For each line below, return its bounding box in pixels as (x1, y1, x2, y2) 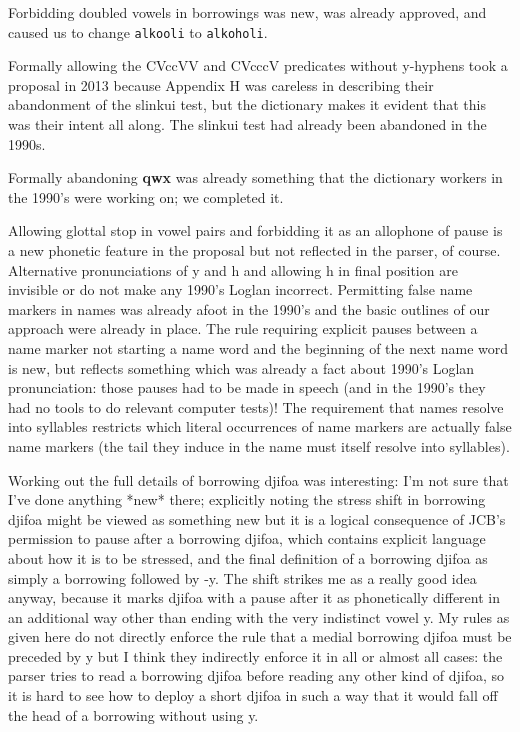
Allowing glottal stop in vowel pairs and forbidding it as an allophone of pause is (8, 220, 503, 241)
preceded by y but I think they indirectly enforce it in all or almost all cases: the (8, 645, 503, 666)
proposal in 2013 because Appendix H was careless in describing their (8, 74, 434, 95)
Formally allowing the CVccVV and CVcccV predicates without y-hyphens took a (8, 55, 508, 76)
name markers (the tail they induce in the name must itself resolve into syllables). (8, 435, 510, 456)
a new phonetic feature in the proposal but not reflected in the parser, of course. (8, 240, 501, 260)
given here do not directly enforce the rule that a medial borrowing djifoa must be (8, 626, 512, 647)
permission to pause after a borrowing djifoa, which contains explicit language (8, 528, 486, 549)
